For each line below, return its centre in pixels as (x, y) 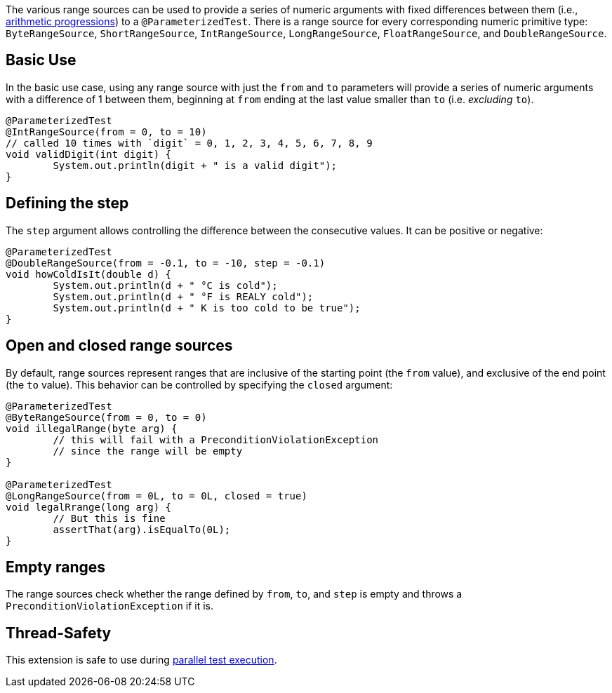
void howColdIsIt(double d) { (89, 274)
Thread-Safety (59, 633)
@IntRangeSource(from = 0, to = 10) (106, 132)
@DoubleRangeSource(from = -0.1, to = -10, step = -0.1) (166, 263)
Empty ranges (55, 567)
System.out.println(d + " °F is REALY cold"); (183, 296)
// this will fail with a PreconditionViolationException (216, 439)
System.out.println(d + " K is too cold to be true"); (207, 308)
